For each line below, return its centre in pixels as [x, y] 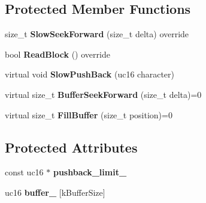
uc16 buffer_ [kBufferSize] [55, 192]
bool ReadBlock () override [57, 54]
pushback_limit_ [90, 172]
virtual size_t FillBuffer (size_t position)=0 [89, 114]
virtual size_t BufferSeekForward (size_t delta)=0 [103, 94]
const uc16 [24, 172]
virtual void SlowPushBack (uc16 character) [90, 74]
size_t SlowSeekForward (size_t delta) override [97, 34]
